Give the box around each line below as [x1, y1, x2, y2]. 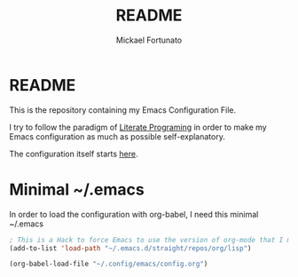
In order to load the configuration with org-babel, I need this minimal [9, 209, 259, 219]
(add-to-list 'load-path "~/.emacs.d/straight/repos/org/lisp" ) [9, 243, 252, 253]
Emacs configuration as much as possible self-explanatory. [9, 131, 226, 142]
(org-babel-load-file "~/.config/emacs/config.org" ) [9, 259, 208, 269]
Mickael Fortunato [115, 35, 183, 45]
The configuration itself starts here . [9, 148, 138, 159]
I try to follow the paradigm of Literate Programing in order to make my [9, 122, 268, 132]
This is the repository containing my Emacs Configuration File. [9, 104, 237, 115]
